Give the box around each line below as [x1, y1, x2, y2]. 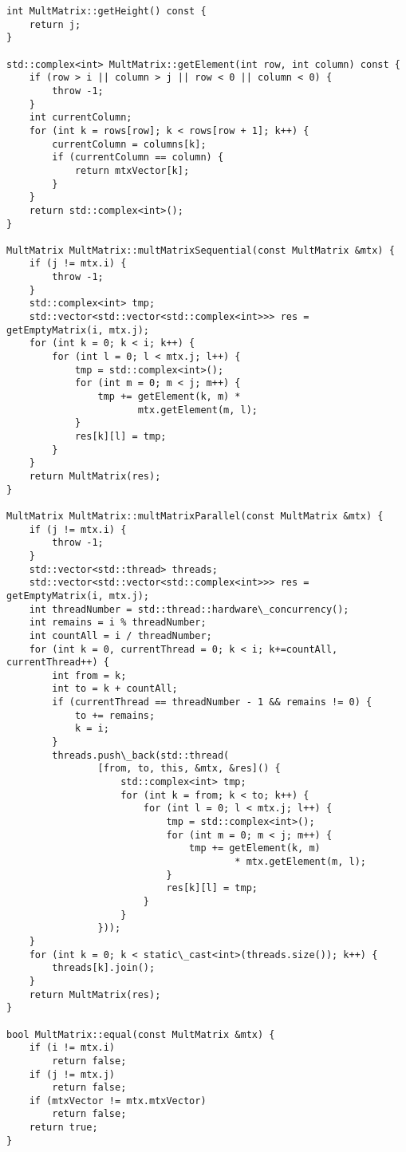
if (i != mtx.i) [29, 1042, 116, 1054]
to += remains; [74, 709, 156, 721]
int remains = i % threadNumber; [29, 617, 207, 629]
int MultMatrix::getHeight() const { [6, 6, 207, 17]
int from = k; [52, 669, 127, 681]
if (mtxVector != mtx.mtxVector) [29, 1095, 207, 1107]
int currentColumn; [29, 112, 132, 124]
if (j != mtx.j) [29, 1068, 116, 1080]
